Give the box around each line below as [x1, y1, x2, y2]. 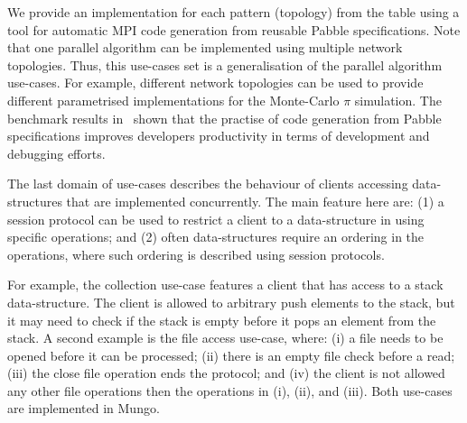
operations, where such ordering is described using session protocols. [7, 244, 385, 263]
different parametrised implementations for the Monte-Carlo [7, 90, 340, 109]
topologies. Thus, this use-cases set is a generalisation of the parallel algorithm [7, 55, 443, 74]
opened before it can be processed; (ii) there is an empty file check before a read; [7, 345, 455, 364]
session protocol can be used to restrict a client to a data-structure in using [7, 209, 425, 228]
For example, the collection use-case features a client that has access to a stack [7, 275, 444, 294]
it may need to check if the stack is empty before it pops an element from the [7, 310, 436, 329]
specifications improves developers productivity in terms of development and [7, 126, 430, 145]
